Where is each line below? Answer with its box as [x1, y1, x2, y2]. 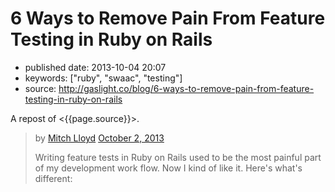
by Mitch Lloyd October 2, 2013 [34, 132, 165, 144]
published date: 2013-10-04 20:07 [24, 61, 167, 73]
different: [34, 172, 73, 184]
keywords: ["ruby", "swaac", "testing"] [24, 72, 183, 84]
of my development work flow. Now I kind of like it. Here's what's [34, 162, 303, 174]
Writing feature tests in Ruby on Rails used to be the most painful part [34, 151, 322, 163]
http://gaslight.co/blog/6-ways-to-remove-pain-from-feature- [58, 82, 315, 94]
